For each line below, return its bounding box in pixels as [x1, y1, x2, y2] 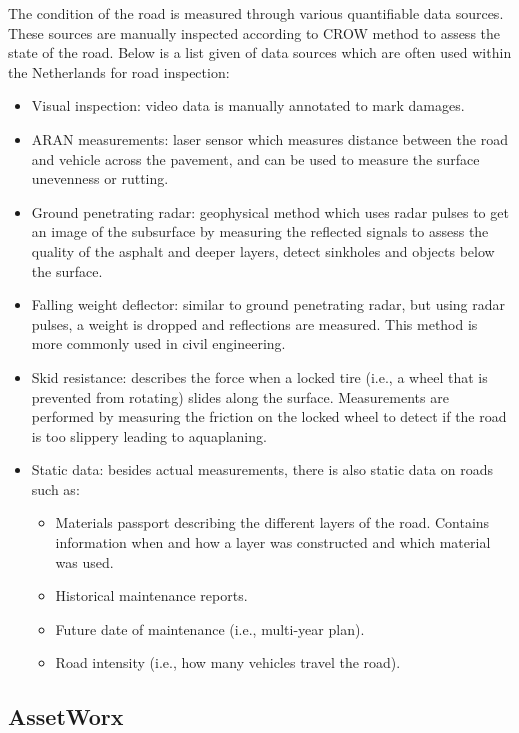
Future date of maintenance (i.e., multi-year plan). [55, 618, 365, 639]
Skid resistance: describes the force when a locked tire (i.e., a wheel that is [31, 366, 488, 387]
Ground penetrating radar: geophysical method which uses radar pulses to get [31, 201, 509, 222]
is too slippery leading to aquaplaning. [31, 425, 267, 446]
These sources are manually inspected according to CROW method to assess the [8, 22, 501, 43]
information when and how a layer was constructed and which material [55, 532, 491, 553]
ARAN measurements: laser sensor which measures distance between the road [31, 128, 508, 149]
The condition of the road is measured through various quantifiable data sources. [8, 3, 504, 23]
